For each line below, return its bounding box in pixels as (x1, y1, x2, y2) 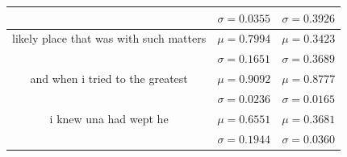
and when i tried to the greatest (30, 70, 188, 87)
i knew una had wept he (49, 109, 169, 126)
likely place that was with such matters (12, 30, 207, 47)
